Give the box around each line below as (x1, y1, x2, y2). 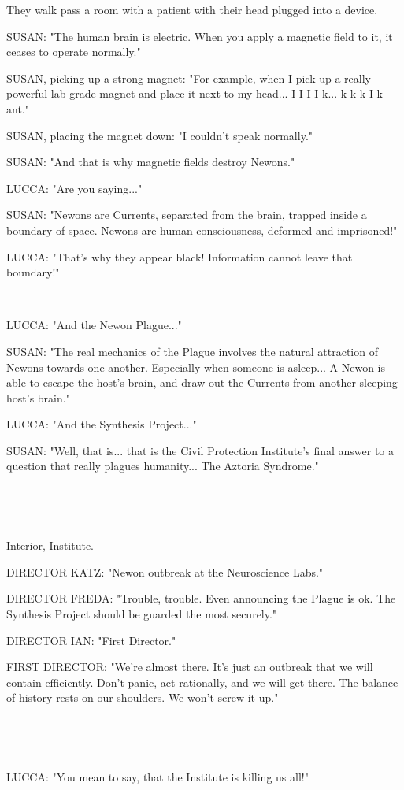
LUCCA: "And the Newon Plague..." (6, 317, 182, 333)
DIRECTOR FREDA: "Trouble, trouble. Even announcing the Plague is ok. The (6, 590, 396, 606)
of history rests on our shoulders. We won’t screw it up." (6, 689, 279, 706)
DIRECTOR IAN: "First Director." (6, 632, 176, 648)
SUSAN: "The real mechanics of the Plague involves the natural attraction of (6, 343, 378, 359)
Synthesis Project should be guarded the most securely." (6, 606, 277, 622)
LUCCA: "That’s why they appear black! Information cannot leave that (6, 248, 353, 265)
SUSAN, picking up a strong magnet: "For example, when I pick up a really (6, 69, 371, 86)
